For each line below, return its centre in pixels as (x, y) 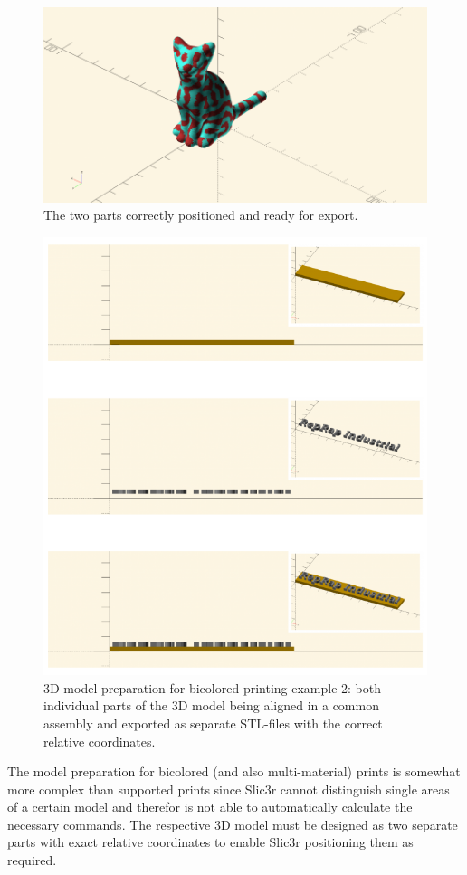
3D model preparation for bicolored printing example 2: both (213, 687)
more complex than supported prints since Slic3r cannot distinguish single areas (229, 789)
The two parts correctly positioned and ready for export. (201, 215)
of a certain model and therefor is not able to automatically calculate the (210, 807)
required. (32, 860)
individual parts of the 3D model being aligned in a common (211, 705)
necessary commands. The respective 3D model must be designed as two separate (233, 824)
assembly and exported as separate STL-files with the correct (213, 723)
